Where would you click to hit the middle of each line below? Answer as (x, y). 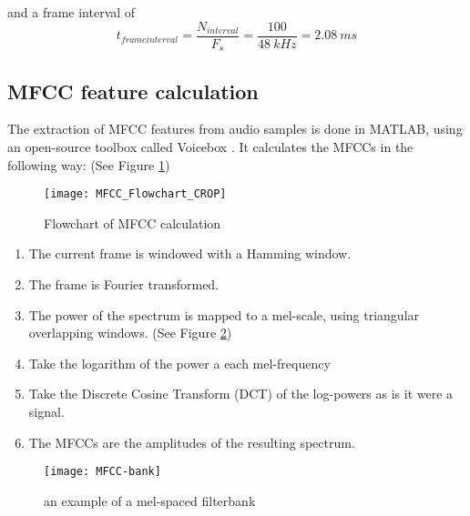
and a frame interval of (72, 12)
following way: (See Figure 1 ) (89, 164)
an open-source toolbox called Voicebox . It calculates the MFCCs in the (210, 146)
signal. (46, 411)
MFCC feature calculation (133, 91)
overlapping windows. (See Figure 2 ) (130, 333)
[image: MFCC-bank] (102, 472)
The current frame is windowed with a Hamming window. (190, 253)
